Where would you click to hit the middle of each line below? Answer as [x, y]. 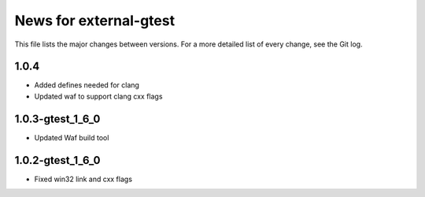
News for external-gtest [95, 20]
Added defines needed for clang [87, 85]
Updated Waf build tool [72, 137]
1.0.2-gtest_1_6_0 [57, 160]
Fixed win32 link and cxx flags [83, 179]
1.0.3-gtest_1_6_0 [57, 119]
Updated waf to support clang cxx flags [98, 96]
